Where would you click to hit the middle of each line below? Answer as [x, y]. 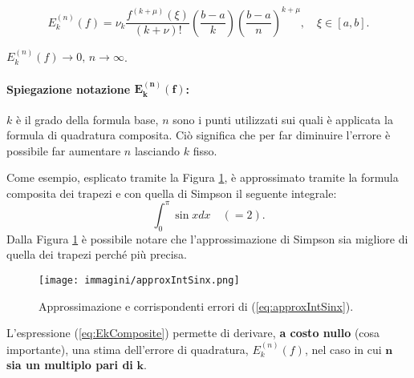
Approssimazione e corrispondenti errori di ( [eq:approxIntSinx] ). [196, 306]
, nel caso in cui [343, 349]
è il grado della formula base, [87, 119]
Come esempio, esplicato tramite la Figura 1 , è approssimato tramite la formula [203, 177]
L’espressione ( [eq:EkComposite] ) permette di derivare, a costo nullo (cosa [193, 333]
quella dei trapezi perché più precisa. [97, 254]
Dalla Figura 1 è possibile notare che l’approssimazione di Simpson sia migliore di [207, 238]
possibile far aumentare [64, 150]
